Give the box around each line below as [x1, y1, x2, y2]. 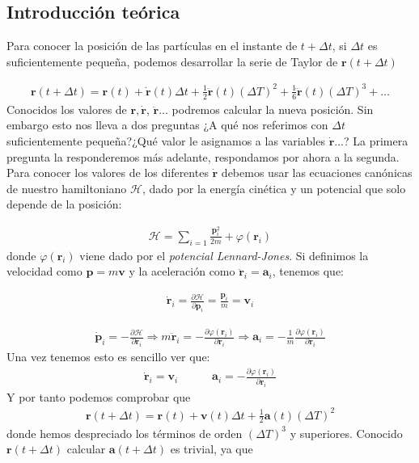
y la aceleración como [129, 263, 235, 280]
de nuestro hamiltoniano [6, 179, 127, 196]
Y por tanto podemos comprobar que [6, 388, 191, 405]
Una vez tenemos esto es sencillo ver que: [6, 348, 210, 365]
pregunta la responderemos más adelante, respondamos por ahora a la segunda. [6, 148, 400, 165]
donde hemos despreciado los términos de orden [6, 424, 243, 441]
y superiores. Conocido [290, 424, 403, 441]
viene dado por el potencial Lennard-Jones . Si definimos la [79, 246, 369, 263]
